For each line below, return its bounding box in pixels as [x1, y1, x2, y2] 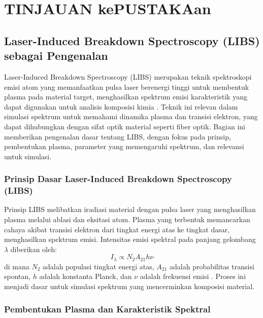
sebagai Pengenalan [4, 48, 108, 63]
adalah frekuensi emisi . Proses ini [140, 271, 246, 281]
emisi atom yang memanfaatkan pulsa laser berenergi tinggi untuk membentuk [4, 81, 249, 92]
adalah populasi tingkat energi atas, [43, 261, 154, 271]
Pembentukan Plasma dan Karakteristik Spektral [4, 302, 211, 315]
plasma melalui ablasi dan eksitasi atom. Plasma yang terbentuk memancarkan [4, 214, 250, 225]
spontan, [4, 271, 31, 281]
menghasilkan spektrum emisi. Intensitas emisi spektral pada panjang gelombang [4, 234, 256, 244]
